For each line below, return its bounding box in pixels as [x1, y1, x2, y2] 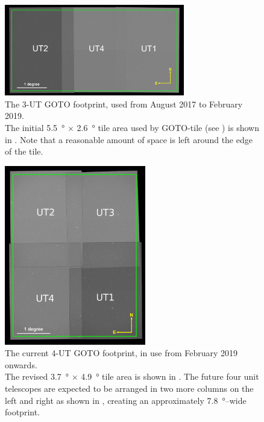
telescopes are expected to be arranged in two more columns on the [5, 382, 254, 394]
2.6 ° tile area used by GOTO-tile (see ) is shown [77, 121, 259, 133]
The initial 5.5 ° [5, 121, 65, 133]
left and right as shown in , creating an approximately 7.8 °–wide [5, 394, 247, 406]
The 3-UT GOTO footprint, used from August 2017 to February [5, 97, 243, 110]
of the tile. [5, 145, 43, 158]
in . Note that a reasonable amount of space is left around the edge [5, 133, 253, 145]
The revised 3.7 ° [5, 370, 69, 383]
